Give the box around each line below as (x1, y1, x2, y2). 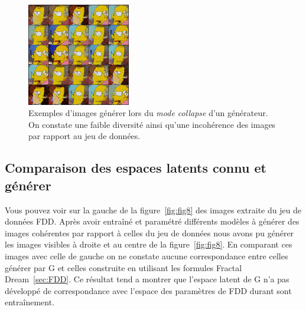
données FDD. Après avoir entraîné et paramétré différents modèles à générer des (5, 215, 300, 227)
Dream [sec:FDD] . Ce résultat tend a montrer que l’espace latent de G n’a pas (5, 273, 289, 285)
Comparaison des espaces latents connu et (5, 159, 266, 177)
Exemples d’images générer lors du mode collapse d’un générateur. (28, 107, 268, 119)
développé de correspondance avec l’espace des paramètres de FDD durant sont (5, 284, 292, 296)
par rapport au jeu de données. (28, 130, 141, 142)
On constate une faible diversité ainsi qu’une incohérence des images (28, 118, 276, 130)
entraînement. (5, 296, 55, 308)
